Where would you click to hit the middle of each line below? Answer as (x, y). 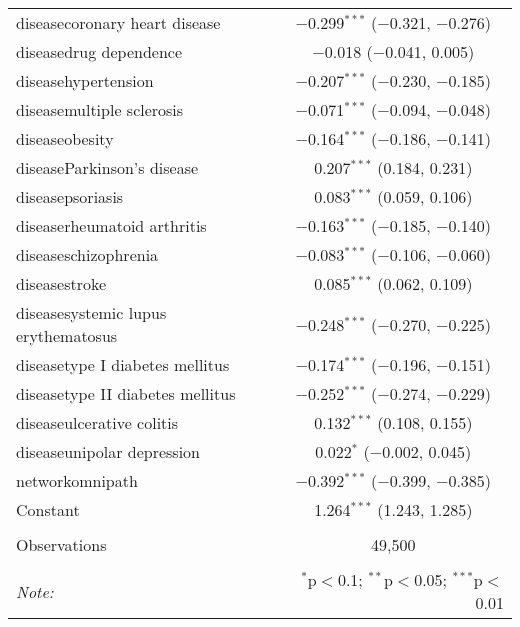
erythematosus (67, 335)
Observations (61, 544)
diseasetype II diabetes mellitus (126, 393)
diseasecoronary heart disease (118, 22)
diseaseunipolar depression (108, 451)
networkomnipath (77, 480)
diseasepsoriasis (70, 196)
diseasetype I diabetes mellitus (123, 364)
